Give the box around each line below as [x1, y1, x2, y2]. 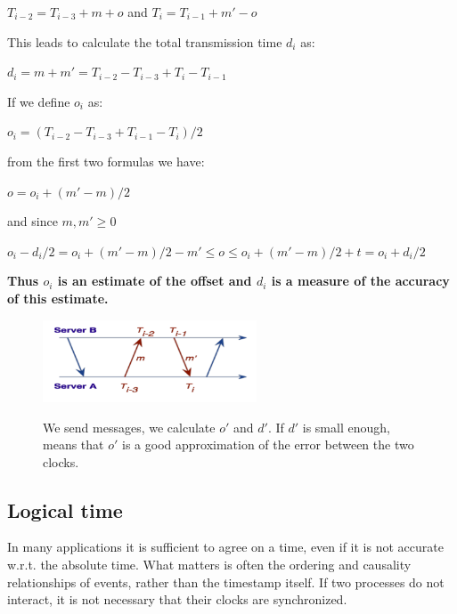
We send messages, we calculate [43, 417, 216, 436]
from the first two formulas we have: [7, 151, 205, 170]
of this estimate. [7, 288, 109, 307]
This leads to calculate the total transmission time [7, 32, 282, 51]
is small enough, [302, 417, 390, 436]
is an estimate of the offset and [57, 271, 252, 290]
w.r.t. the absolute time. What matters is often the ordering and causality [7, 555, 412, 574]
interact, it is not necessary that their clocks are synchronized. [7, 590, 347, 609]
